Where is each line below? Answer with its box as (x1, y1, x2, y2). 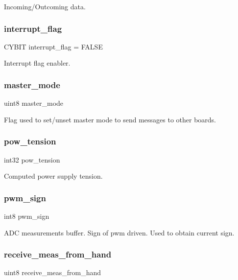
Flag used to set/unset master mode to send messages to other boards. (4, 114, 216, 124)
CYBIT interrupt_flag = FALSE (4, 41, 103, 51)
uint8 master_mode (4, 98, 64, 108)
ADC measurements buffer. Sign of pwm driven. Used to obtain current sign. (4, 227, 235, 237)
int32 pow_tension (4, 154, 60, 164)
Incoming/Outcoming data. (4, 1, 86, 11)
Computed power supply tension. (4, 171, 103, 181)
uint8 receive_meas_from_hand (4, 267, 101, 278)
